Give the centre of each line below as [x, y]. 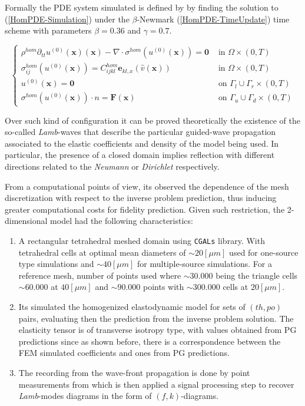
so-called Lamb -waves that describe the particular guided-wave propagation [140, 132]
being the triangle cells [257, 275]
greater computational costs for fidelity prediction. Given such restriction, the [145, 209]
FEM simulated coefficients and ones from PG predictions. [124, 353]
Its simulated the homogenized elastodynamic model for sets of [132, 306]
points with [164, 287]
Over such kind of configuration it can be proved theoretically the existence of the [152, 120]
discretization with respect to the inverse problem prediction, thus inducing [141, 198]
